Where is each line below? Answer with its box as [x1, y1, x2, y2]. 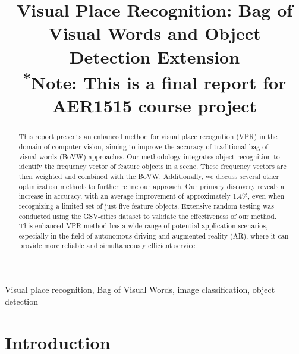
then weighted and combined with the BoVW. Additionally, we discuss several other [18, 171, 279, 181]
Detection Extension [69, 44, 240, 68]
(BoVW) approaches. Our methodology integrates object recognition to [59, 151, 280, 161]
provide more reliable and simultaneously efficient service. [18, 240, 197, 250]
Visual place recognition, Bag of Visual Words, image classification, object [5, 283, 275, 296]
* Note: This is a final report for [23, 67, 287, 95]
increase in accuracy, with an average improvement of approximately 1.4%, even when [18, 191, 285, 201]
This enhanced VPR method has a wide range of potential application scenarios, [18, 221, 268, 231]
